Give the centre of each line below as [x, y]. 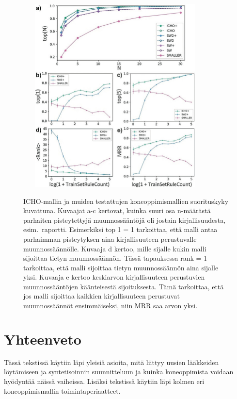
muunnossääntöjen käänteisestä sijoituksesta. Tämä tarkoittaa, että [124, 286]
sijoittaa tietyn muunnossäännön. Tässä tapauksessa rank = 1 [115, 258]
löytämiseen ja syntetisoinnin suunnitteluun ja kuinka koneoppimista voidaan [119, 372]
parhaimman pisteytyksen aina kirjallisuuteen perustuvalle [110, 239]
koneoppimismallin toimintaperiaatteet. [62, 391]
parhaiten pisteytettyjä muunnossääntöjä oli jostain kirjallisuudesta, [125, 220]
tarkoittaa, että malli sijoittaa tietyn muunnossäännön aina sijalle [121, 267]
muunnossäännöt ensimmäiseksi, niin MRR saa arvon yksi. [111, 306]
